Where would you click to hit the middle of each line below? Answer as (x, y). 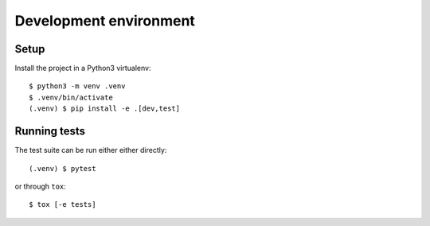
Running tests (50, 131)
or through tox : (41, 186)
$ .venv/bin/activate (71, 97)
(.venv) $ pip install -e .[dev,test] (105, 109)
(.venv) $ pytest (63, 168)
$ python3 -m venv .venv (77, 86)
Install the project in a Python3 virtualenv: (83, 68)
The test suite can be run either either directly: (91, 150)
